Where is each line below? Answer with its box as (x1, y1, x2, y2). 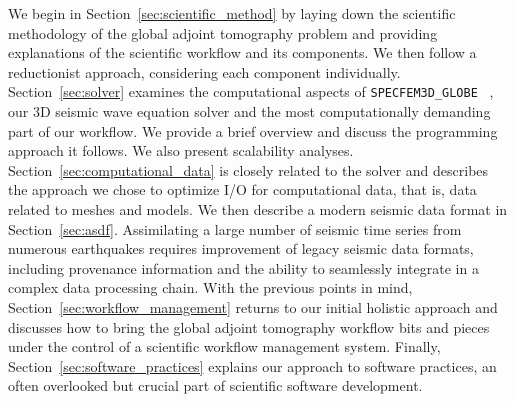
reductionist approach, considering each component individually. (8, 61, 401, 82)
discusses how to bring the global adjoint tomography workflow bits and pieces (8, 316, 490, 337)
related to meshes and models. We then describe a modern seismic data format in (8, 199, 508, 219)
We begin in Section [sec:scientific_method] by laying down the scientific (8, 3, 456, 23)
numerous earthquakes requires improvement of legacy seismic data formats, (8, 238, 474, 259)
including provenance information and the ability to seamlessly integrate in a (8, 257, 479, 278)
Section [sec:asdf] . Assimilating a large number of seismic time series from (8, 218, 462, 239)
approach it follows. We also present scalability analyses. (8, 140, 354, 161)
